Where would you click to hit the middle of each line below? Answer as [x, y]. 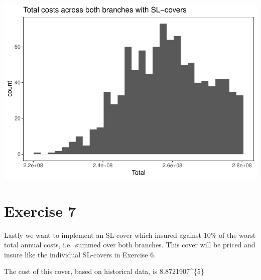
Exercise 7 [40, 211]
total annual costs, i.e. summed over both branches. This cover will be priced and [130, 245]
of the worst [237, 235]
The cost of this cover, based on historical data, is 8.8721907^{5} [104, 271]
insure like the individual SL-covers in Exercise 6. [80, 254]
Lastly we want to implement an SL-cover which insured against [103, 235]
